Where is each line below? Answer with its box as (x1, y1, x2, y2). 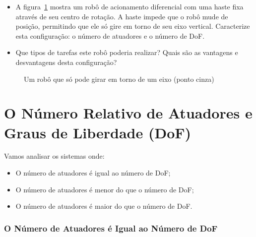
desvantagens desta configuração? (15, 57, 117, 67)
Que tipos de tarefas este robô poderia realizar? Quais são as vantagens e (15, 47, 238, 58)
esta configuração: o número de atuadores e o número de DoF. (15, 30, 205, 41)
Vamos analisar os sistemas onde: (4, 151, 105, 161)
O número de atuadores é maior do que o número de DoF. (15, 201, 192, 211)
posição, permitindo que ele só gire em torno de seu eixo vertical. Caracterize (15, 21, 250, 31)
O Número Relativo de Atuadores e (4, 103, 253, 123)
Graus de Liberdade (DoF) (4, 122, 192, 142)
